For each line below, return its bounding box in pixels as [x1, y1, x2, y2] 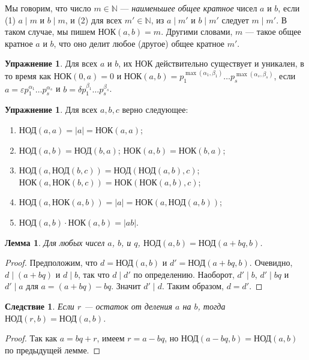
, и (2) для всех [65, 13, 122, 26]
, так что [77, 268, 110, 280]
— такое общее [245, 25, 301, 38]
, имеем [97, 332, 125, 344]
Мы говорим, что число [5, 2, 91, 14]
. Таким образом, [161, 280, 224, 292]
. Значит [111, 280, 141, 292]
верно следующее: [122, 103, 188, 116]
